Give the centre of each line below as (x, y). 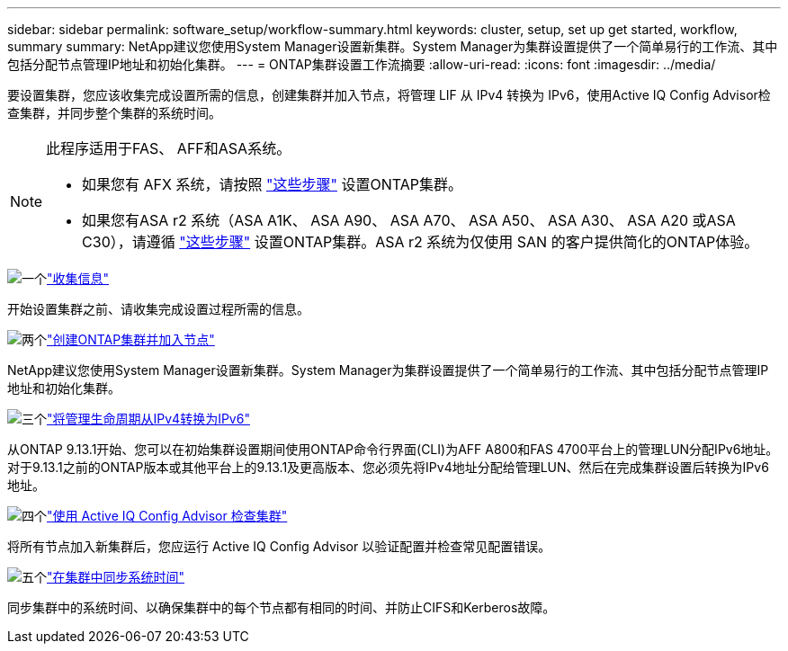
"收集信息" (78, 278)
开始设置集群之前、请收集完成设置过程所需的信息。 (158, 309)
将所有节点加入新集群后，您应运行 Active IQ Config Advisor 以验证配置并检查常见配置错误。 (279, 546)
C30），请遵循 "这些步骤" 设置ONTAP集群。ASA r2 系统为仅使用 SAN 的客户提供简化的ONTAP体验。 (421, 242)
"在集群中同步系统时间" (116, 577)
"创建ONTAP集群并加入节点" (131, 339)
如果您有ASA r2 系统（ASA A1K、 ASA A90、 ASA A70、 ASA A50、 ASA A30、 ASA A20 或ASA (409, 220)
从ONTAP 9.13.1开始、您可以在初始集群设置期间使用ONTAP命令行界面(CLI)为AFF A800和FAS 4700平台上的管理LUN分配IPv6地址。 (393, 449)
